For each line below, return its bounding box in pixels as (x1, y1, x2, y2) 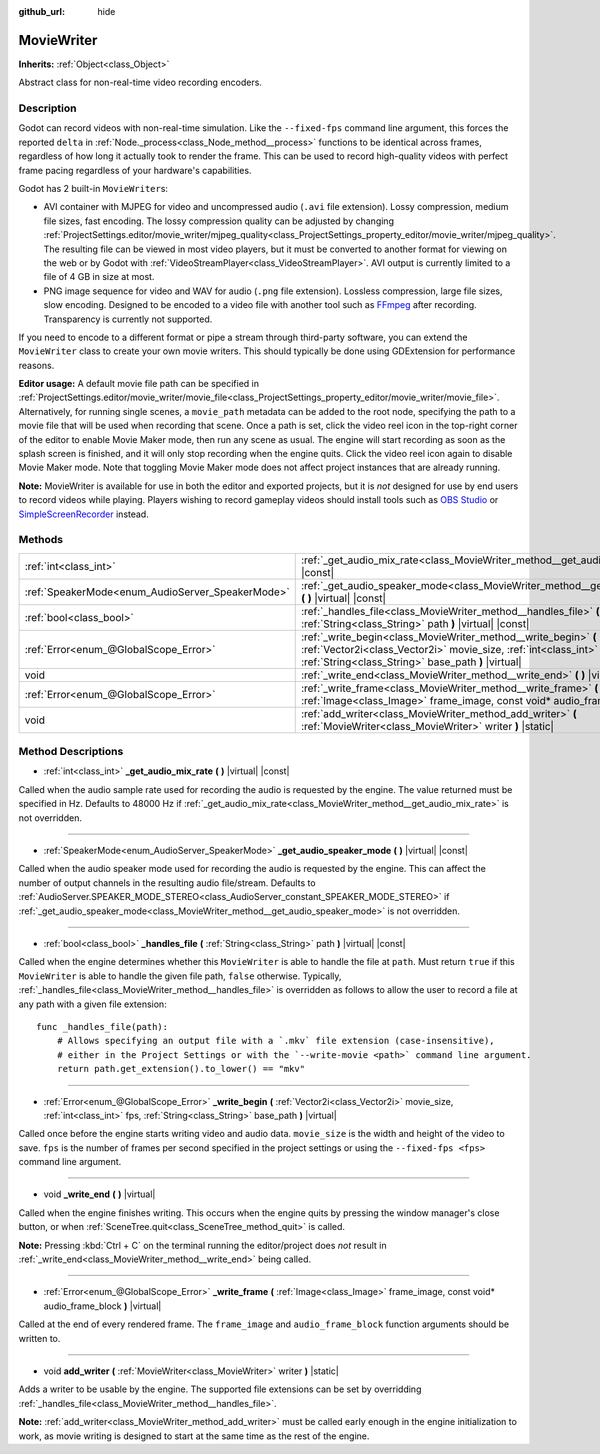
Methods (18, 533, 64, 547)
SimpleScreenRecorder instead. (18, 508, 149, 520)
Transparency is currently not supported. (43, 313, 213, 325)
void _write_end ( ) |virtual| (43, 1188, 156, 1200)
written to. (18, 1332, 61, 1344)
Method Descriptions (18, 745, 124, 759)
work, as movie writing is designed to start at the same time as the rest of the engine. (18, 1430, 370, 1442)
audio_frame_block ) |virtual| (43, 1300, 162, 1312)
